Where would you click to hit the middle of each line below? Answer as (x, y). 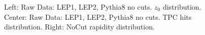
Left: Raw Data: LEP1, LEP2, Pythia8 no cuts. (78, 7)
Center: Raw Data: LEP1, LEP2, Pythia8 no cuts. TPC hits (98, 16)
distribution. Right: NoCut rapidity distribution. (79, 27)
